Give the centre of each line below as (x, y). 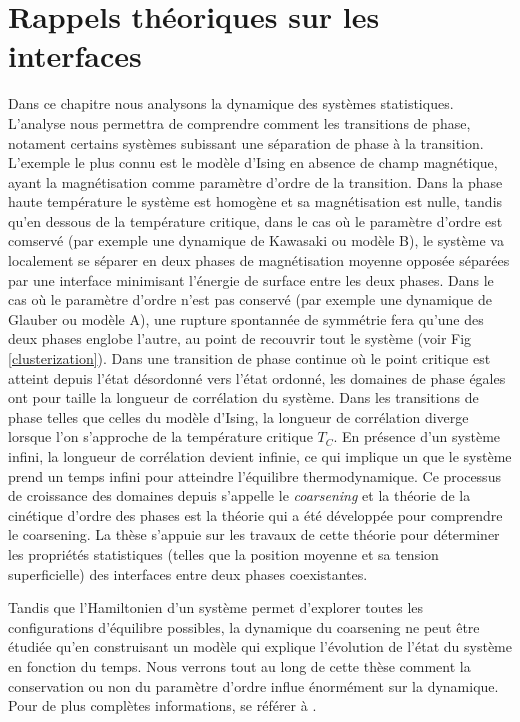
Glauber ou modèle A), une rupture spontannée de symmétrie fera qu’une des (246, 318)
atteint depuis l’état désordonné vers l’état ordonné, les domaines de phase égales (257, 377)
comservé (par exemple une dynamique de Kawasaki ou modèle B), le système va (256, 240)
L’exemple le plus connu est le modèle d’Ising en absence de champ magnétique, (253, 162)
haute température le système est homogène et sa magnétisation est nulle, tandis (255, 201)
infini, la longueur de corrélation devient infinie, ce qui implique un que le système (260, 456)
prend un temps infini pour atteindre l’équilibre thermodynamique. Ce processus (254, 475)
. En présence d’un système (417, 436)
